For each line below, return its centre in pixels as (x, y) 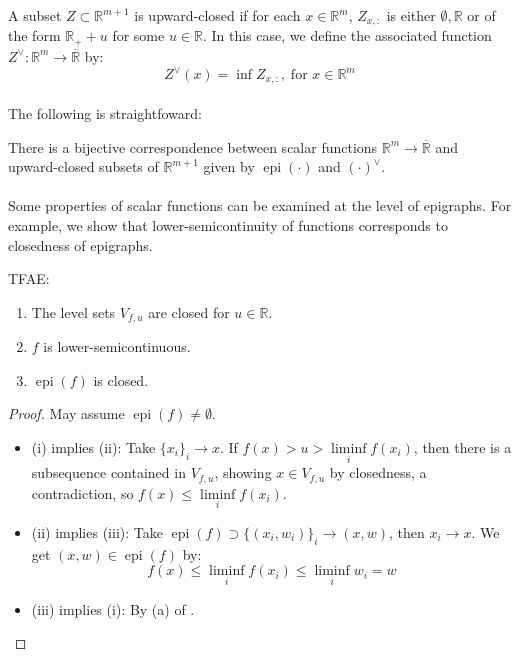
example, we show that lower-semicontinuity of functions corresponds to (228, 225)
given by (229, 166)
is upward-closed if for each (217, 15)
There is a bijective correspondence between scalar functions (193, 146)
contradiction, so (82, 492)
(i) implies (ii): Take (93, 447)
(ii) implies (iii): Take (97, 531)
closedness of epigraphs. (80, 244)
